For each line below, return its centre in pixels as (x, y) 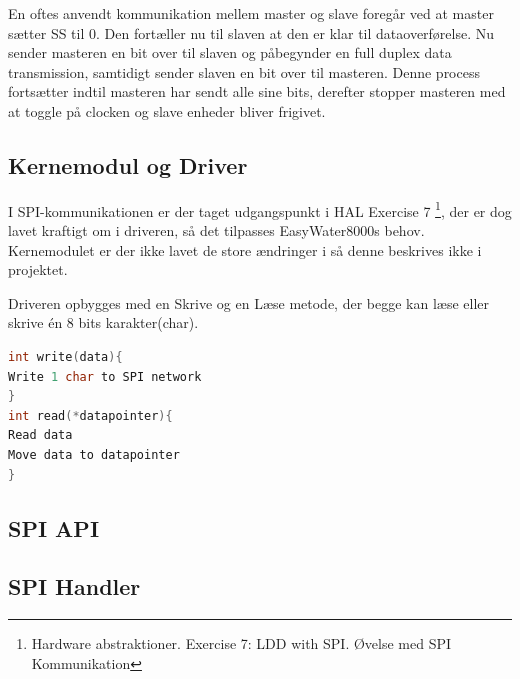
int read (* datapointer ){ (90, 415)
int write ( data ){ (65, 356)
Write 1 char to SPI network (105, 376)
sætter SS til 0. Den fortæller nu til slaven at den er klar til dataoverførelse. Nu (251, 32)
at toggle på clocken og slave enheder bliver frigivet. (167, 110)
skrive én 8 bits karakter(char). (103, 322)
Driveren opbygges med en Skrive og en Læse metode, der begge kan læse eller (249, 302)
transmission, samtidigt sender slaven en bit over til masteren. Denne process (244, 71)
